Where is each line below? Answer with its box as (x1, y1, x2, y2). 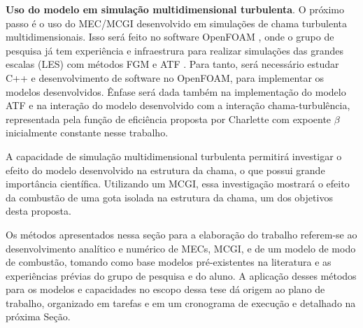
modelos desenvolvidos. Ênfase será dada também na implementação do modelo (6, 84, 346, 99)
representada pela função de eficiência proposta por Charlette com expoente (6, 111, 332, 126)
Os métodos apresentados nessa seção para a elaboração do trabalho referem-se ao (6, 227, 357, 241)
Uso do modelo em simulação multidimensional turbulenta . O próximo (6, 2, 345, 16)
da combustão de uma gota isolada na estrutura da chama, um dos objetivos (6, 190, 333, 204)
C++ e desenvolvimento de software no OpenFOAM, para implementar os (6, 70, 325, 85)
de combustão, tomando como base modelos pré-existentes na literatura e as (6, 255, 332, 269)
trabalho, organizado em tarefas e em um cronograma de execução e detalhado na (6, 295, 356, 310)
